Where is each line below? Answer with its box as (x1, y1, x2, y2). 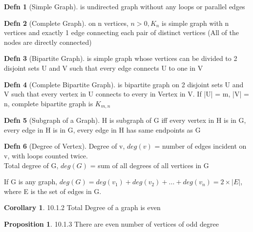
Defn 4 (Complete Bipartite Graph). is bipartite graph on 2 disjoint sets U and (4, 79, 244, 89)
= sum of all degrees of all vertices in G (90, 160, 209, 170)
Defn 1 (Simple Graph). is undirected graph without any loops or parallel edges (4, 1, 245, 11)
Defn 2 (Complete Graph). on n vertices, (4, 18, 128, 28)
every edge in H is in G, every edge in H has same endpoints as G (4, 124, 201, 135)
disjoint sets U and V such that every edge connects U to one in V (4, 62, 203, 73)
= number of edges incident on (154, 141, 247, 151)
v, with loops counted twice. (4, 150, 88, 160)
